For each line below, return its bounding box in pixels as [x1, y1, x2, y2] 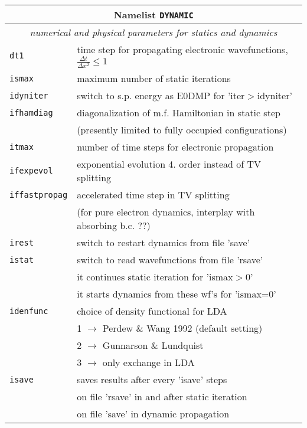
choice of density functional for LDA [77, 304, 227, 318]
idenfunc [9, 306, 48, 316]
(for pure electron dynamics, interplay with [77, 205, 255, 219]
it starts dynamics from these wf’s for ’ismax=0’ [77, 287, 276, 301]
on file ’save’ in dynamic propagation [77, 407, 230, 421]
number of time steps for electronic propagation [77, 140, 274, 154]
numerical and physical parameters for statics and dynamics [30, 25, 277, 39]
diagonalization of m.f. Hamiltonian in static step [77, 106, 280, 120]
